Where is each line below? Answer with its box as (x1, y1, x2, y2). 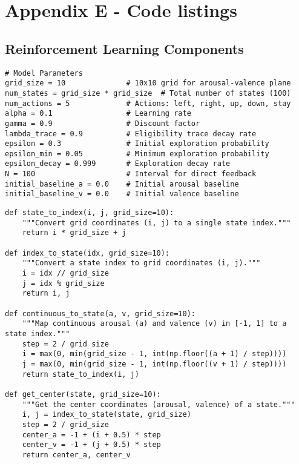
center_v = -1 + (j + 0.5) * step (22, 440, 161, 449)
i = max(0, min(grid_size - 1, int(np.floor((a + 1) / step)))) (22, 350, 287, 359)
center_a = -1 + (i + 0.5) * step (22, 430, 161, 439)
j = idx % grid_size (22, 279, 105, 288)
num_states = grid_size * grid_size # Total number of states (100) (5, 88, 291, 98)
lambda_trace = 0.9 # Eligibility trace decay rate (5, 129, 257, 138)
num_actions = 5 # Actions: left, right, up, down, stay (5, 99, 291, 108)
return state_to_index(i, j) (22, 370, 139, 379)
